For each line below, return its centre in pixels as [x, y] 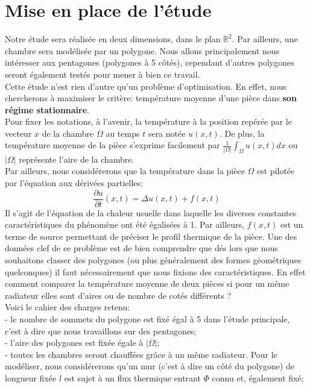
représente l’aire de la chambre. [77, 159]
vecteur [18, 133]
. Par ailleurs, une [265, 39]
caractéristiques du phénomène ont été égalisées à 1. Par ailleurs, [125, 224]
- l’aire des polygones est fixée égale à [74, 343]
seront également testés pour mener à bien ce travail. [103, 74]
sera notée [167, 133]
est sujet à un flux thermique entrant [132, 377]
